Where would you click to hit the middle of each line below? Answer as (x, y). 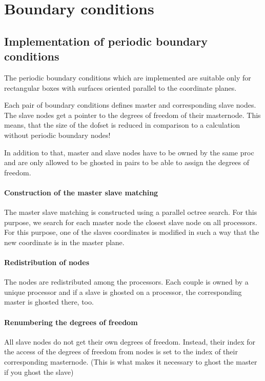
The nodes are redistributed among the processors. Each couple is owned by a (126, 282)
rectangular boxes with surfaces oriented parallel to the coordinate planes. (120, 87)
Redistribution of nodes (47, 262)
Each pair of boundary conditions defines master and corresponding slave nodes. (130, 105)
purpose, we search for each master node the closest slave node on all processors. (131, 222)
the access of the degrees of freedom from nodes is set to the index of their (121, 352)
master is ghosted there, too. (49, 302)
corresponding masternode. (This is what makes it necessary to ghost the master (131, 362)
